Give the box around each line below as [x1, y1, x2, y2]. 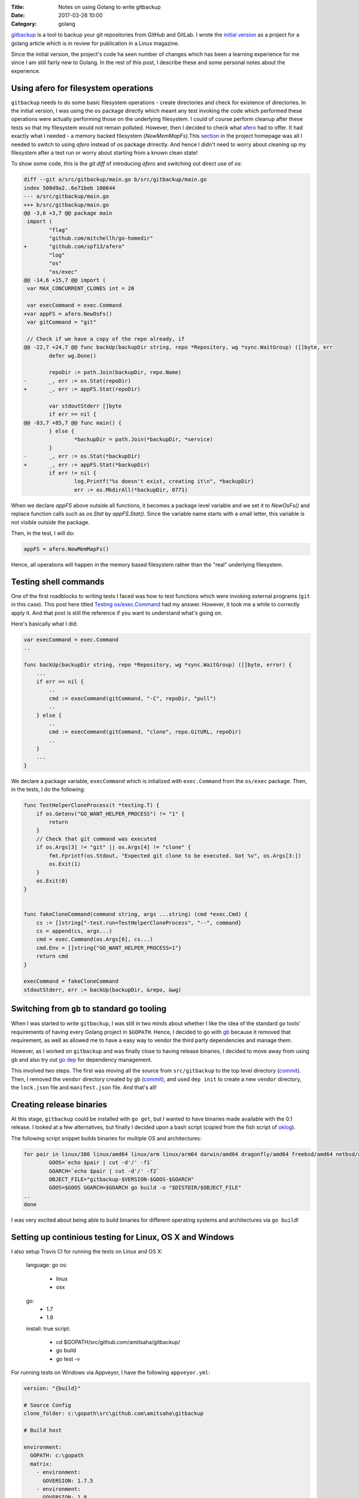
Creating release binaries [11, 1100, 108, 1110]
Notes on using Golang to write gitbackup [58, 4, 161, 10]
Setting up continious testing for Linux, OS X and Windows [11, 1232, 235, 1242]
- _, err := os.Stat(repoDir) [23, 377, 132, 384]
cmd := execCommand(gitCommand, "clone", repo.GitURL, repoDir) [48, 729, 242, 735]
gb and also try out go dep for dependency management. [11, 1056, 153, 1063]
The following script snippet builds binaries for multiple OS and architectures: [11, 1134, 202, 1141]
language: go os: [26, 1261, 68, 1269]
